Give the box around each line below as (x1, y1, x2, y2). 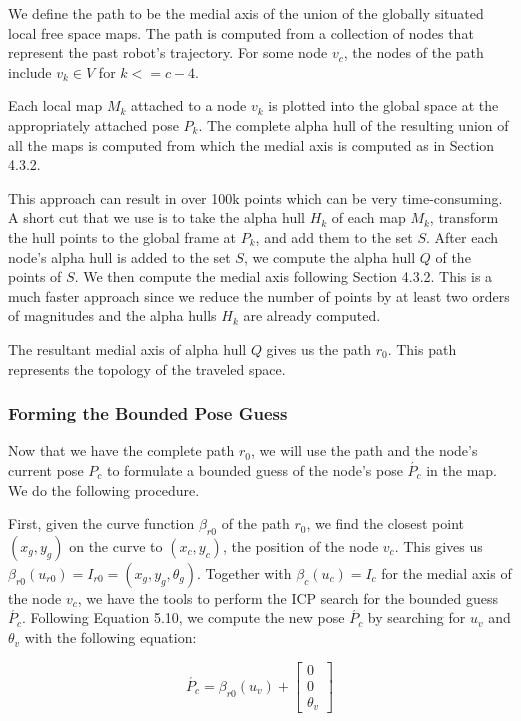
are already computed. (243, 305, 381, 326)
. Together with (197, 562, 292, 583)
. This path (387, 338, 457, 359)
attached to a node (131, 95, 247, 116)
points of (8, 266, 62, 287)
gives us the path (266, 338, 371, 359)
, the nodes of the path (343, 42, 484, 63)
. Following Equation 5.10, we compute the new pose (22, 607, 345, 628)
